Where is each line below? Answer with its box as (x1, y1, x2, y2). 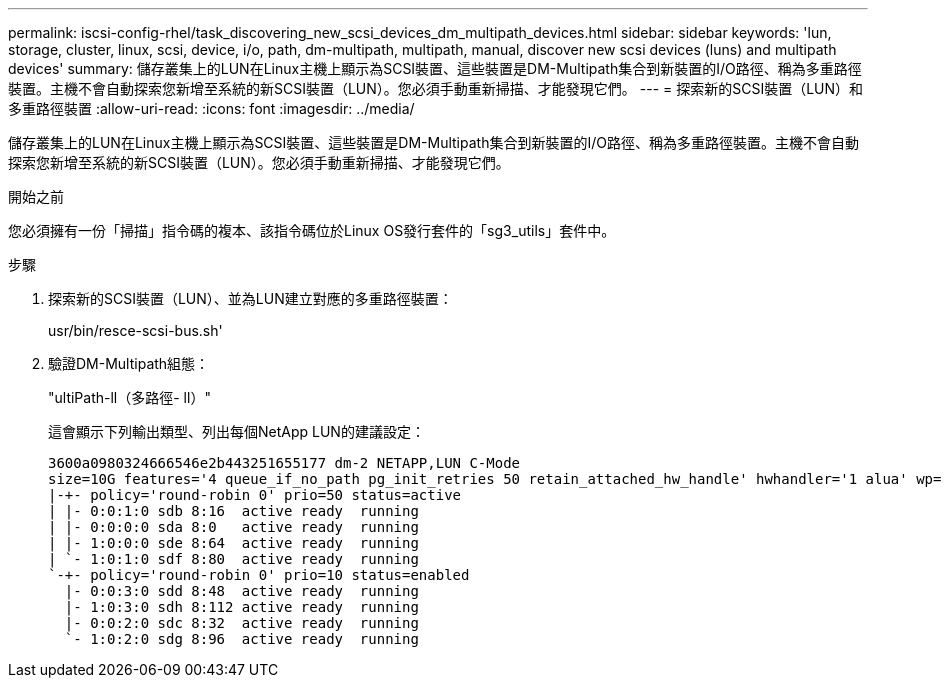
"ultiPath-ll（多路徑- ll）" (48, 389, 211, 406)
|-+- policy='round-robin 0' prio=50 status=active (48, 487, 462, 503)
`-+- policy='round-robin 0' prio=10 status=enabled (48, 567, 470, 583)
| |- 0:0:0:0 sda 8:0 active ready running (48, 519, 419, 535)
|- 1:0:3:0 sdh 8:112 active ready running (64, 599, 419, 615)
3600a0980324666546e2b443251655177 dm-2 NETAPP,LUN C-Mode (48, 455, 521, 471)
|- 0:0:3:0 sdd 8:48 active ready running (64, 583, 419, 599)
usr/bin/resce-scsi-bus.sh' (48, 322, 223, 339)
